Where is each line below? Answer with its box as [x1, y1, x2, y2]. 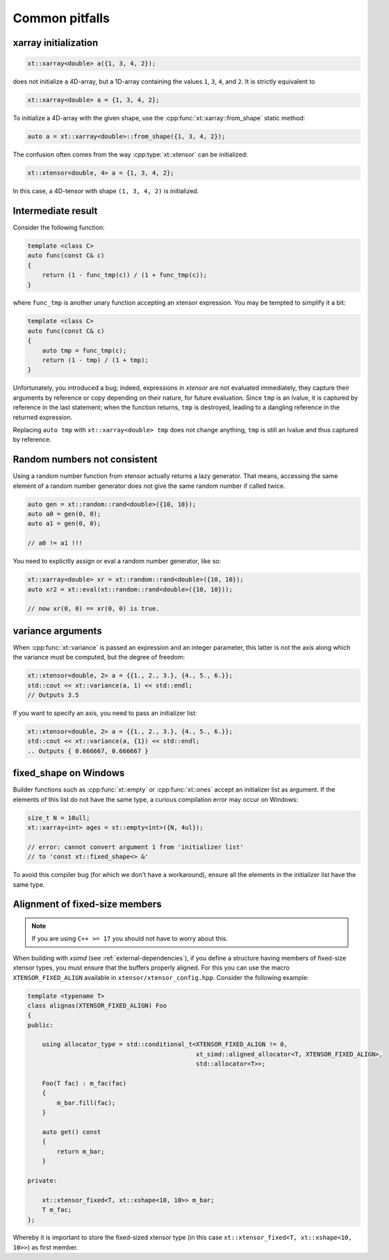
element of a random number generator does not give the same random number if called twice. [13, 482, 285, 490]
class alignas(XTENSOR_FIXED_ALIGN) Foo [27, 1001, 167, 1009]
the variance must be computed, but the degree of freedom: [13, 653, 185, 662]
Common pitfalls [13, 10, 110, 26]
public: [27, 1021, 53, 1029]
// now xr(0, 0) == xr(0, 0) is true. [27, 605, 160, 613]
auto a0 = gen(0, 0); [27, 510, 101, 518]
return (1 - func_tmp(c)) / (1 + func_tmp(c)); [42, 271, 208, 279]
